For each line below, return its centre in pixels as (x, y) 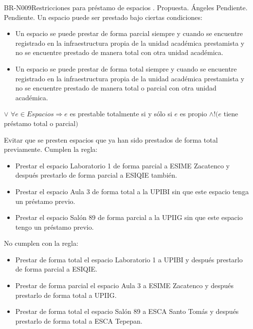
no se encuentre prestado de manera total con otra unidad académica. (119, 52)
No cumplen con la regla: (41, 243)
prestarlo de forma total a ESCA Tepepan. (79, 320)
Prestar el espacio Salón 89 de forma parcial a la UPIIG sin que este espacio (129, 217)
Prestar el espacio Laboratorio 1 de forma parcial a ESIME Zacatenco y (123, 165)
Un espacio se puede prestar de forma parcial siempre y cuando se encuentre (129, 33)
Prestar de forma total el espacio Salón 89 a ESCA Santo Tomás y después (127, 311)
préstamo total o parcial (40, 123)
